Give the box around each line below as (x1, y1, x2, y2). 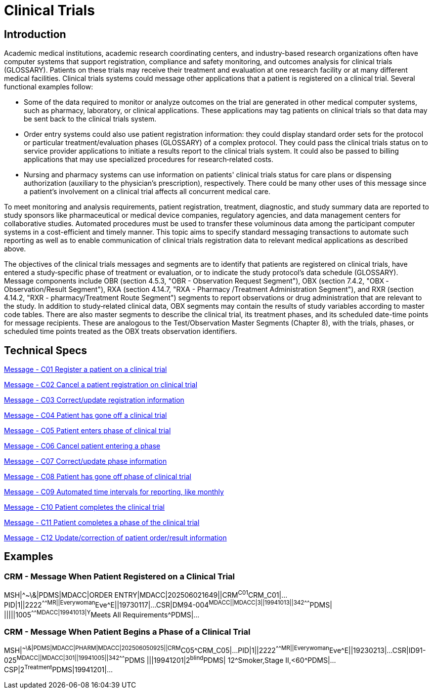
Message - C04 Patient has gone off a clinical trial (4, 411, 167, 420)
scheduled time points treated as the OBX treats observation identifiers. (4, 327, 237, 336)
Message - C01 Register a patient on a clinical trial (4, 365, 167, 374)
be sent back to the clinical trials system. (24, 115, 157, 123)
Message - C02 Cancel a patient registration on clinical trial (4, 380, 198, 389)
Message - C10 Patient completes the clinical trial (4, 503, 165, 512)
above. (4, 245, 26, 253)
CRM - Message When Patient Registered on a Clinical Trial (4, 571, 235, 581)
